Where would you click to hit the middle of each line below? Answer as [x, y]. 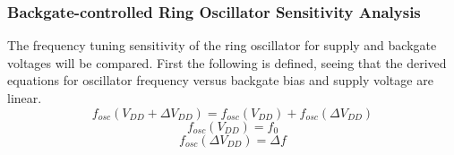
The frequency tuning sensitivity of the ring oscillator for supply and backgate [222, 45]
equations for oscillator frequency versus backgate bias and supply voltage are [220, 80]
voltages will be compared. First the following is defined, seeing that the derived [227, 62]
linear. [25, 98]
